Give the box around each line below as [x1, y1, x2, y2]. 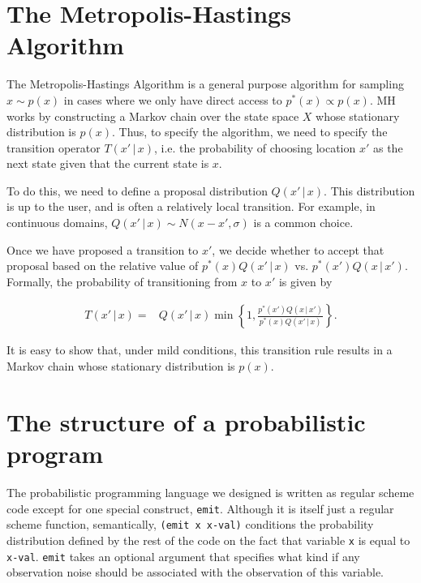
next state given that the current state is [6, 155, 209, 172]
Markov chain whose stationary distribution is [6, 358, 235, 375]
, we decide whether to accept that [212, 241, 384, 258]
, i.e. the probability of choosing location [154, 139, 356, 156]
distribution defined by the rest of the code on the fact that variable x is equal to [6, 531, 410, 548]
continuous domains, [6, 214, 108, 231]
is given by [278, 272, 333, 289]
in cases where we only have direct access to [63, 91, 282, 108]
